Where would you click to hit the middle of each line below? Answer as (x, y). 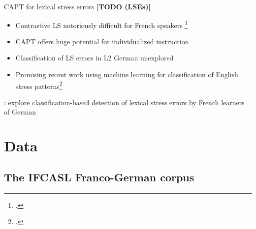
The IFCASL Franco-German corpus (99, 177)
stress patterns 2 (39, 85)
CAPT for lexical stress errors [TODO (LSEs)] (77, 6)
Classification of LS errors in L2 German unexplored (95, 58)
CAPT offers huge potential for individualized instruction (102, 41)
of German (20, 112)
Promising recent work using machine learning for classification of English (127, 74)
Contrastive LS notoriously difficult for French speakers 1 (102, 24)
